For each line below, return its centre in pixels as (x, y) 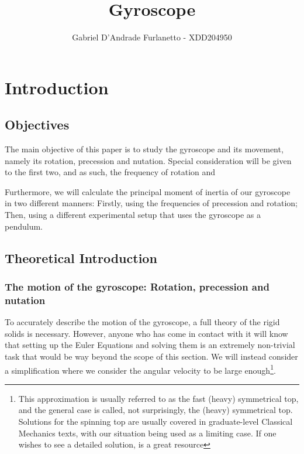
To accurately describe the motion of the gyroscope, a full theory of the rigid (142, 322)
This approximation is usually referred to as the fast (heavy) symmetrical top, (158, 398)
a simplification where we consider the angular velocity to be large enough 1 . (140, 369)
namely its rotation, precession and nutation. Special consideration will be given (148, 160)
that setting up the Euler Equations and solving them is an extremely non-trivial (150, 345)
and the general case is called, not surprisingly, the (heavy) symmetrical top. (156, 410)
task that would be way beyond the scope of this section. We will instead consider (151, 356)
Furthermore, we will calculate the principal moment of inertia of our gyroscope (148, 191)
